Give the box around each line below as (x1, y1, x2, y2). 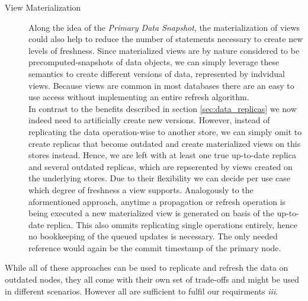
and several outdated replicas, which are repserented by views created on (28, 160, 293, 172)
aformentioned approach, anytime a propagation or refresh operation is (28, 195, 286, 207)
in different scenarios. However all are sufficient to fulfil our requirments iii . (5, 284, 278, 297)
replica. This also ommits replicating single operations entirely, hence (47, 218, 297, 230)
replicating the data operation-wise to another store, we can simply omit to (28, 125, 302, 137)
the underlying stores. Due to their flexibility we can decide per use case (28, 172, 291, 184)
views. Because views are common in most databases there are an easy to (28, 79, 294, 91)
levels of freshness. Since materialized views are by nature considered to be (28, 44, 300, 56)
